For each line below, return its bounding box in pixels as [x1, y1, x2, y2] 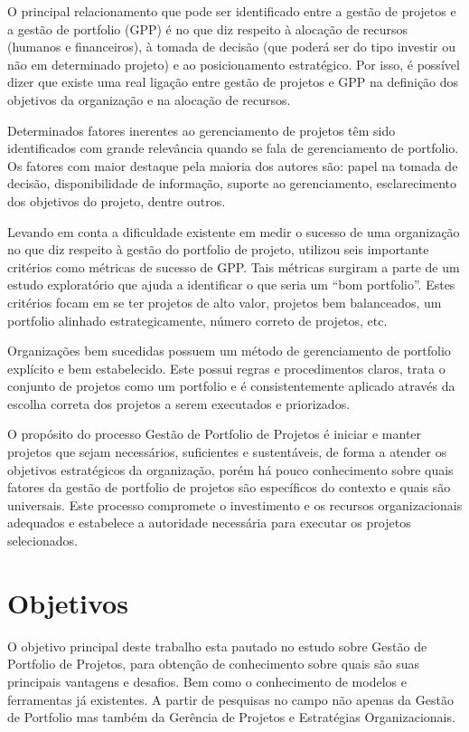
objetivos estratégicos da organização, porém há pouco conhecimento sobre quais [7, 460, 454, 479]
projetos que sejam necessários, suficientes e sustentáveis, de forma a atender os [7, 442, 447, 461]
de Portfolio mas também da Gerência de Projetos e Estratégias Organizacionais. [7, 708, 455, 727]
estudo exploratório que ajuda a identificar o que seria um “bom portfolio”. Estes [7, 275, 455, 294]
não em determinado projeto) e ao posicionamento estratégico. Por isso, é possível [7, 54, 460, 73]
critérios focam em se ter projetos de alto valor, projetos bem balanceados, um [7, 292, 442, 311]
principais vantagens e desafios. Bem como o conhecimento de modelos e [7, 671, 407, 690]
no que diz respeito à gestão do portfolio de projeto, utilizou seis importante [7, 240, 429, 259]
